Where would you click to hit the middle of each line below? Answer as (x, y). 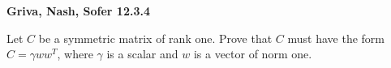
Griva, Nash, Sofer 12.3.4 (78, 11)
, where (75, 54)
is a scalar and (142, 54)
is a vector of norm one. (253, 54)
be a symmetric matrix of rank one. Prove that (155, 38)
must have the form (336, 38)
